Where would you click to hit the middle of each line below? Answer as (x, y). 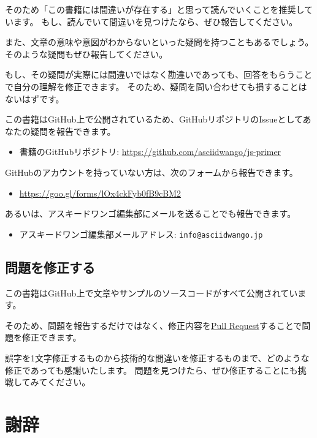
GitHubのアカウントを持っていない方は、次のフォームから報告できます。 (151, 172)
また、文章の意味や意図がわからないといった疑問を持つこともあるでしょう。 (159, 42)
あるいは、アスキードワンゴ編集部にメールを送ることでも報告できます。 (151, 213)
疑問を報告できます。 (73, 131)
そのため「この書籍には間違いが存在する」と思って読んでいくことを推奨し (155, 9)
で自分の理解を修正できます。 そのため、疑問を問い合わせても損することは (156, 86)
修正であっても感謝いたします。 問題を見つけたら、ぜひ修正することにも (151, 370)
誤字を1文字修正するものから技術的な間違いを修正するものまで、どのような (157, 357)
